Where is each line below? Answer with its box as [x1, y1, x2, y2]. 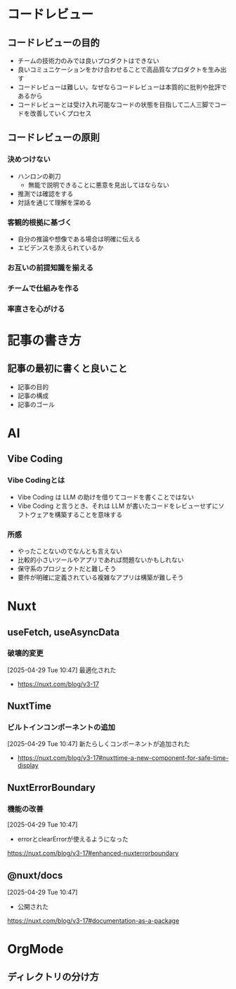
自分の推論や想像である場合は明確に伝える [17, 235, 141, 243]
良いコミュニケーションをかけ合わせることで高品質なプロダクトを [17, 65, 209, 74]
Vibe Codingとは [7, 476, 65, 485]
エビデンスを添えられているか [17, 243, 104, 251]
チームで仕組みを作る [7, 283, 79, 293]
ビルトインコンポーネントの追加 [7, 723, 116, 733]
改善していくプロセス [29, 110, 92, 117]
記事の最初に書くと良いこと [7, 362, 128, 374]
